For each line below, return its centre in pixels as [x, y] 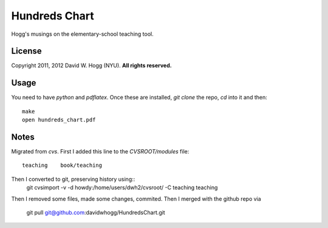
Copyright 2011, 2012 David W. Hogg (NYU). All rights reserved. [92, 65]
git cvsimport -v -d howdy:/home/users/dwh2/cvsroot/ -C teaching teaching [122, 187]
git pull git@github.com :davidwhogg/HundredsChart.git [96, 213]
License [26, 51]
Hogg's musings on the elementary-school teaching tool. [83, 34]
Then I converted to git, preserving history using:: [73, 179]
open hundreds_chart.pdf [59, 120]
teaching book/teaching [62, 166]
